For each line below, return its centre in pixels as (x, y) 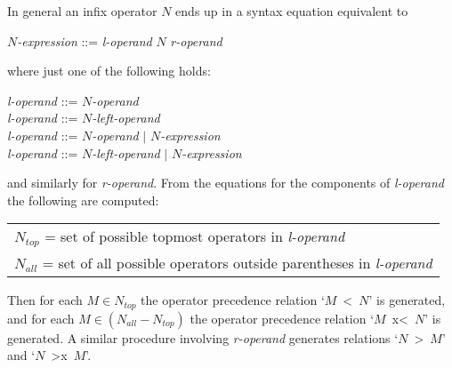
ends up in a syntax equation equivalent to (292, 11)
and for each (41, 318)
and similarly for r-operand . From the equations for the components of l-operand (226, 183)
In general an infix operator (82, 11)
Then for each (45, 300)
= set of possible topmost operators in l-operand (195, 236)
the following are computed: (83, 200)
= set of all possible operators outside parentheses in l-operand (237, 263)
